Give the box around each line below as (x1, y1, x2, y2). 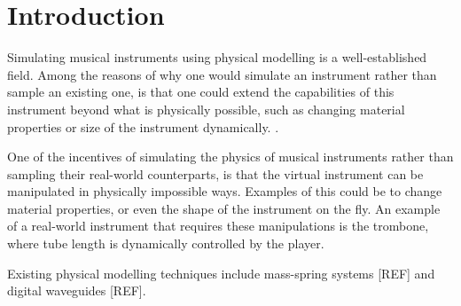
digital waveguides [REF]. (7, 281, 146, 300)
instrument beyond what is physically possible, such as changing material (7, 99, 405, 118)
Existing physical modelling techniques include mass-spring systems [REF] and (7, 263, 435, 282)
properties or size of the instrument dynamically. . (7, 117, 279, 136)
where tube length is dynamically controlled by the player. (7, 234, 324, 253)
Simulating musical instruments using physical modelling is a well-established (7, 48, 427, 67)
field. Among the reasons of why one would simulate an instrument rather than (7, 65, 437, 83)
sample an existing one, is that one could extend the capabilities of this (7, 82, 395, 101)
